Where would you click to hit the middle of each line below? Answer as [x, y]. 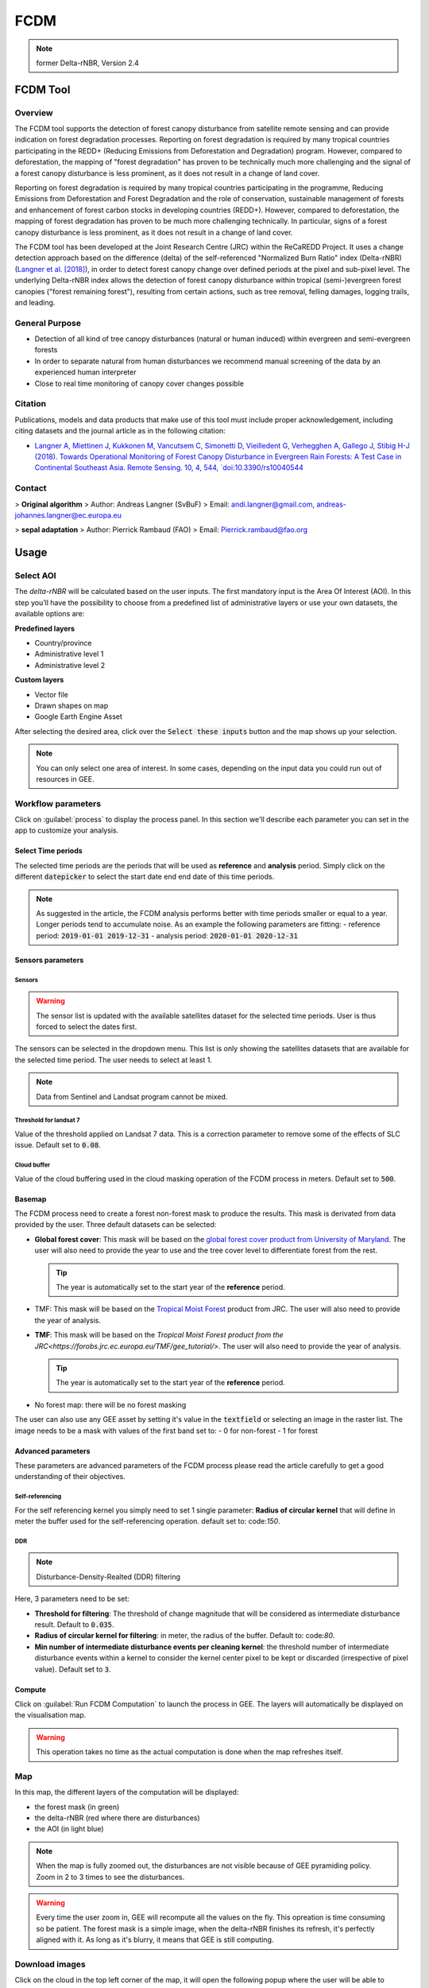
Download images [50, 1964]
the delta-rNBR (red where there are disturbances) [117, 1818]
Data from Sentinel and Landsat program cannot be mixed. [132, 1097]
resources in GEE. [65, 779]
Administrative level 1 [69, 654]
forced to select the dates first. [87, 1027]
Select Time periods [48, 851]
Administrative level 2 [70, 665]
